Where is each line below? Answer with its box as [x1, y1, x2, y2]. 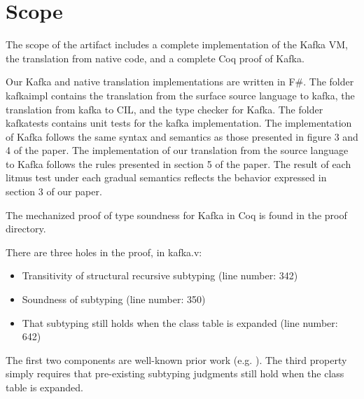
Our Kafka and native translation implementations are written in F [6, 74, 295, 89]
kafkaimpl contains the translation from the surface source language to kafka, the [6, 87, 355, 102]
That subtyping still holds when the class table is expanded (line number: [22, 315, 338, 330]
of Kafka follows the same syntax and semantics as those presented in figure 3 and [6, 129, 358, 143]
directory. [6, 221, 46, 236]
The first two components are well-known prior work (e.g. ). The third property [6, 352, 347, 367]
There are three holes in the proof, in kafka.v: [6, 244, 202, 259]
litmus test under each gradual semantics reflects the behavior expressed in [6, 170, 327, 185]
